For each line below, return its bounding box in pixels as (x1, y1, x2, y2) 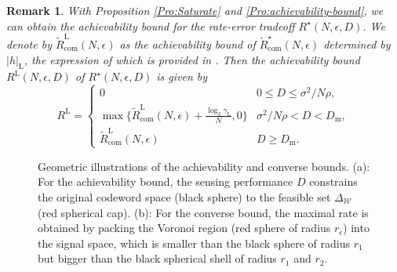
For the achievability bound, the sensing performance (38, 173, 293, 190)
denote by (6, 35, 52, 52)
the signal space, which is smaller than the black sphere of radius (38, 234, 351, 251)
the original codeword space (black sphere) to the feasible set (38, 189, 331, 205)
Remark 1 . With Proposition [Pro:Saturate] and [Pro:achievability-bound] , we (6, 2, 384, 18)
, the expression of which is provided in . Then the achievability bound (24, 51, 360, 67)
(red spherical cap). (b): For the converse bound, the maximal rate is (38, 204, 369, 220)
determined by (323, 35, 391, 52)
